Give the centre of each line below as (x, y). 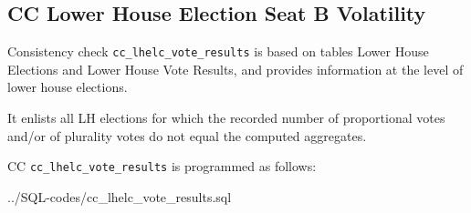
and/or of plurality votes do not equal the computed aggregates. (187, 135)
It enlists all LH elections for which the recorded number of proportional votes (226, 118)
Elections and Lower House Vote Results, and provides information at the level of (235, 69)
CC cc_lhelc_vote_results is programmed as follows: (162, 166)
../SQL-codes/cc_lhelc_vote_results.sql (120, 196)
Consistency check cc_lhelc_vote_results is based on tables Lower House (218, 51)
